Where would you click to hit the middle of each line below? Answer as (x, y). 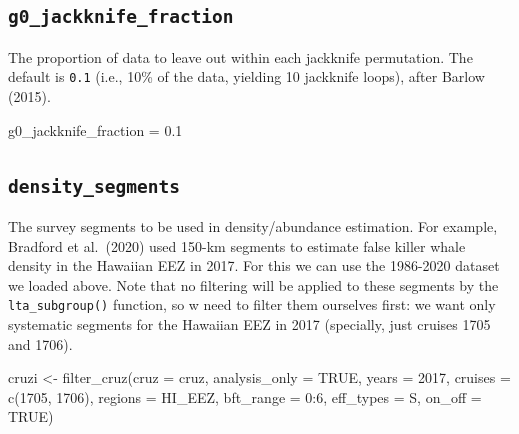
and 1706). (40, 343)
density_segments (94, 186)
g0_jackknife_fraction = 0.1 (95, 129)
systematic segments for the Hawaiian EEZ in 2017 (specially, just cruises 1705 (249, 324)
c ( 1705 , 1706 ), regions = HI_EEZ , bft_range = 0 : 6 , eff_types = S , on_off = (245, 396)
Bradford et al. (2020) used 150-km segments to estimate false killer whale (237, 245)
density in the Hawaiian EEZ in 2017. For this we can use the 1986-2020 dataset (254, 265)
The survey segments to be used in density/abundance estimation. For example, (253, 226)
